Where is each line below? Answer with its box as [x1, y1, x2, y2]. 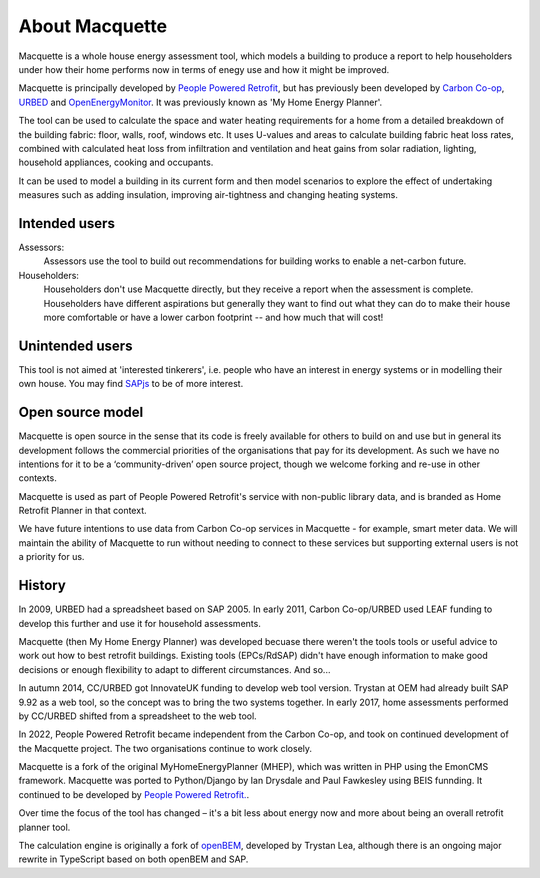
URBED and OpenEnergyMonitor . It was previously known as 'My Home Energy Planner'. [18, 96, 383, 108]
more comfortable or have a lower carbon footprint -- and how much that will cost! [43, 311, 384, 323]
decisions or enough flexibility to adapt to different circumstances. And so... [18, 663, 331, 675]
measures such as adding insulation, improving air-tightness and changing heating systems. [18, 189, 399, 201]
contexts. [18, 472, 57, 484]
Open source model [18, 404, 144, 421]
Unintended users [18, 337, 133, 354]
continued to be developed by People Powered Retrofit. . [18, 788, 250, 800]
